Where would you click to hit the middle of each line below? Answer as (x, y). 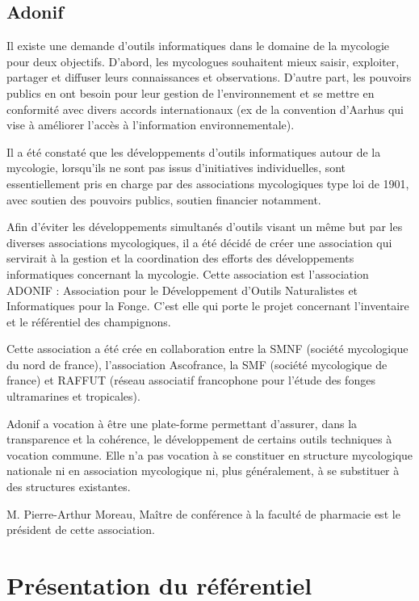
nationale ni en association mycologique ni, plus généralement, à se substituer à (203, 471)
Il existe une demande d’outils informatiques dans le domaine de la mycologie (198, 46)
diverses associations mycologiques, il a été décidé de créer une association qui (199, 242)
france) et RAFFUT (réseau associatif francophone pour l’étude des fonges (191, 380)
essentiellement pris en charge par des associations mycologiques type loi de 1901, (208, 183)
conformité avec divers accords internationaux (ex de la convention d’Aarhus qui (205, 109)
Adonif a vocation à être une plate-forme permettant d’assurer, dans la (182, 423)
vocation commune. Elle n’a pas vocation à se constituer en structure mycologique (210, 454)
